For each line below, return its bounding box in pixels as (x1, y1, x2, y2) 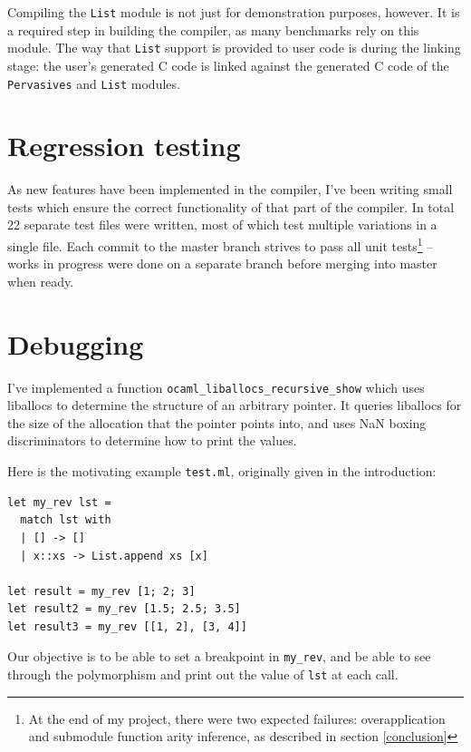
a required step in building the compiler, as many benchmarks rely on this (7, 20, 419, 39)
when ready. (7, 271, 74, 290)
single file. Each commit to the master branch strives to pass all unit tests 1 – (7, 234, 434, 255)
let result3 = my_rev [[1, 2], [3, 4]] (7, 620, 247, 633)
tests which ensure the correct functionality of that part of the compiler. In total (7, 197, 455, 216)
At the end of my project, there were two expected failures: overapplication (28, 708, 446, 728)
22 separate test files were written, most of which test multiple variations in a (7, 215, 437, 234)
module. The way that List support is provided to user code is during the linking (7, 38, 461, 57)
